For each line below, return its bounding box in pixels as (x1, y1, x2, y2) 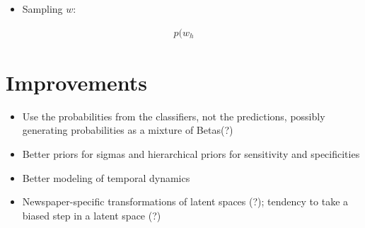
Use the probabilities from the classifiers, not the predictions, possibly (22, 108, 325, 123)
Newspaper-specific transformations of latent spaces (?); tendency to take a (22, 194, 349, 209)
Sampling (22, 1, 63, 16)
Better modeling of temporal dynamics (22, 170, 190, 185)
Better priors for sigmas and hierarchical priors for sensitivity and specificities (22, 146, 360, 161)
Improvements (6, 67, 148, 96)
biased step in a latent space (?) (22, 207, 161, 222)
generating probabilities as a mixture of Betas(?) (22, 122, 233, 137)
